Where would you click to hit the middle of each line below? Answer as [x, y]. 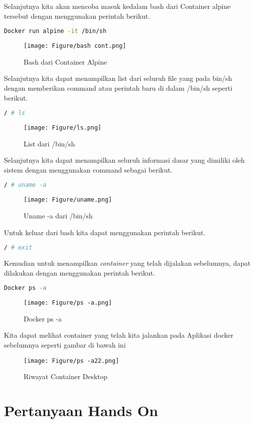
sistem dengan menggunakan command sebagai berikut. [88, 169]
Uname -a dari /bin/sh [58, 215]
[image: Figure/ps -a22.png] [72, 361]
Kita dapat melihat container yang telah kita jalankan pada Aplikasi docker [119, 335]
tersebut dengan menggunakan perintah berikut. [77, 16]
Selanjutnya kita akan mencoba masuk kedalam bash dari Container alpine [117, 6]
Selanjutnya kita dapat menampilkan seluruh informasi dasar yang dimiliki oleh [125, 160]
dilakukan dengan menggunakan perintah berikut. [80, 272]
